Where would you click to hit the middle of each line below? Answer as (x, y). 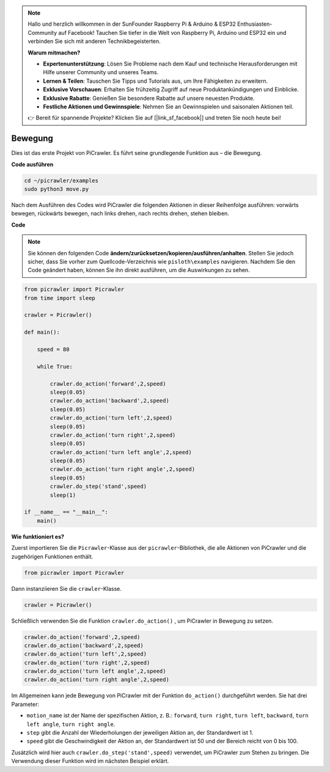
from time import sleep (60, 298)
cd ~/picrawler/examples (61, 180)
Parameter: (25, 704)
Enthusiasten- (255, 24)
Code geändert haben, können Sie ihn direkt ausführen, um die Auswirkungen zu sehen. (139, 270)
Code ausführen (32, 164)
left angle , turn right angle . (71, 724)
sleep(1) (63, 495)
